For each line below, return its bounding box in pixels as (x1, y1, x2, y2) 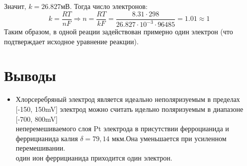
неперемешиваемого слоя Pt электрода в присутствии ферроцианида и (15, 123, 229, 134)
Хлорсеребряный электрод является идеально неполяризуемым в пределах (15, 94, 240, 104)
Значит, (4, 1, 26, 11)
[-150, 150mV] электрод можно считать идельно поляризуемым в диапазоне (15, 103, 244, 114)
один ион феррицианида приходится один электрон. (15, 152, 172, 163)
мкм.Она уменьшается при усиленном (112, 133, 227, 143)
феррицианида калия (15, 133, 78, 143)
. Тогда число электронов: (70, 1, 148, 11)
